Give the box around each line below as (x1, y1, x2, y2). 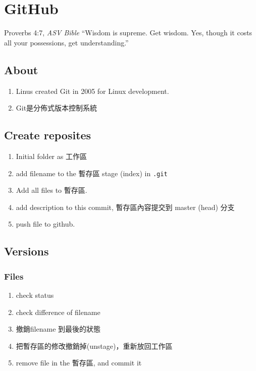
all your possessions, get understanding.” (4, 37, 129, 47)
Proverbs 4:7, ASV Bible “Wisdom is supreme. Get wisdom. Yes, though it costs (4, 27, 252, 38)
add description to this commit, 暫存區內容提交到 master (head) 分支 (16, 201, 235, 212)
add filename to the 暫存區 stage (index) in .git (16, 168, 168, 178)
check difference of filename (16, 306, 100, 317)
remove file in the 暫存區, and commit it (16, 357, 142, 368)
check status (16, 289, 54, 300)
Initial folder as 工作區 (16, 150, 87, 161)
